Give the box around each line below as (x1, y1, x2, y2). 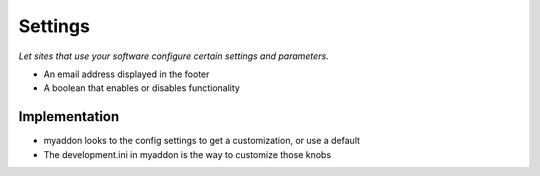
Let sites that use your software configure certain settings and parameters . (18, 50, 329, 62)
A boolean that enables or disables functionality (43, 82, 240, 94)
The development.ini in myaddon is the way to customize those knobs (43, 148, 332, 160)
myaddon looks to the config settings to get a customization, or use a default (43, 135, 360, 147)
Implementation (18, 108, 120, 125)
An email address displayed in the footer (43, 68, 210, 80)
